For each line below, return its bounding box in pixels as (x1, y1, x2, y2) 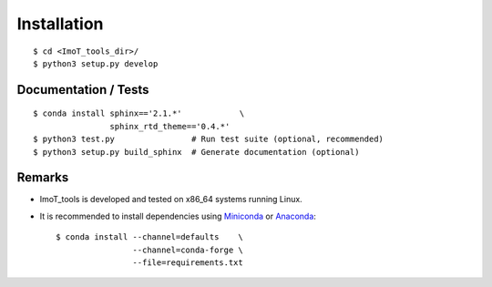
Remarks (16, 169, 69, 186)
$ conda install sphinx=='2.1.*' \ (33, 108, 245, 118)
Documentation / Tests (16, 82, 149, 97)
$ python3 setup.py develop (33, 58, 159, 68)
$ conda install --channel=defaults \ (56, 232, 243, 242)
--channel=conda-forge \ (132, 244, 243, 255)
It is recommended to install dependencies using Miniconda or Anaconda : (39, 210, 316, 221)
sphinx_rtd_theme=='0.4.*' (109, 121, 231, 131)
